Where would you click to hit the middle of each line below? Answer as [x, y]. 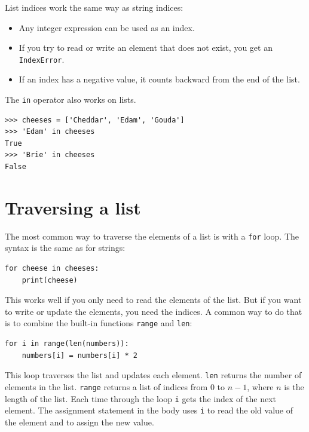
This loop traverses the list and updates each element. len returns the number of [153, 375]
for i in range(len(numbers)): [67, 344]
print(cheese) [50, 280]
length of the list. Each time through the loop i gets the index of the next [141, 398]
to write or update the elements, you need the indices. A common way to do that [154, 311]
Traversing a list [73, 207]
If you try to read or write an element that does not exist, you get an [146, 48]
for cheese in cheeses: [52, 269]
